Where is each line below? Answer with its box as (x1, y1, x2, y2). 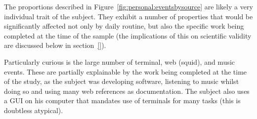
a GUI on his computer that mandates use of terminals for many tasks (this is (4, 95, 241, 106)
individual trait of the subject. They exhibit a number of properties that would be (4, 11, 253, 21)
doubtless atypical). (4, 105, 63, 115)
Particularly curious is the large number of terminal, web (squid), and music (4, 56, 235, 67)
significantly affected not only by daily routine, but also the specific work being (4, 21, 244, 31)
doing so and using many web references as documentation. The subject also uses (4, 85, 250, 96)
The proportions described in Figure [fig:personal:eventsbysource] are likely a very (4, 1, 253, 11)
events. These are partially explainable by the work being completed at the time (4, 66, 247, 77)
